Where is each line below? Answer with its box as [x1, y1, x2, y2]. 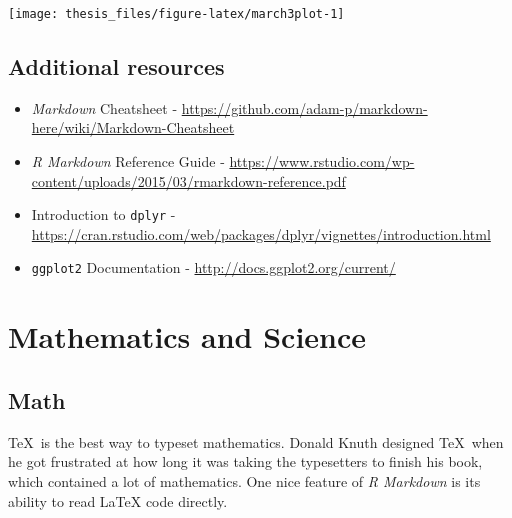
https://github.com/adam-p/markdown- [181, 97, 428, 118]
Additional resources [8, 51, 225, 82]
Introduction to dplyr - [31, 204, 176, 225]
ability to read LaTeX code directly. [8, 490, 228, 511]
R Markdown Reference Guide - [31, 151, 225, 172]
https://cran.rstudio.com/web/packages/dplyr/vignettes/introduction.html [31, 223, 491, 244]
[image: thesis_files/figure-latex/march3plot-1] [8, 7, 345, 21]
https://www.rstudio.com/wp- [229, 151, 415, 172]
